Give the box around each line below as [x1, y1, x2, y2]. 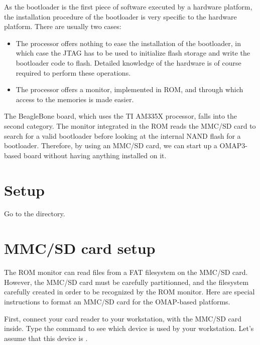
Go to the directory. [4, 208, 65, 219]
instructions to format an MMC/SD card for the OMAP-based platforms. [4, 296, 230, 306]
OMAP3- [219, 140, 247, 151]
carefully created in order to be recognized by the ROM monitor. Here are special [4, 286, 255, 297]
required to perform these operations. [16, 67, 131, 78]
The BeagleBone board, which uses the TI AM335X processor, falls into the [4, 111, 237, 121]
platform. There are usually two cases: [4, 21, 121, 32]
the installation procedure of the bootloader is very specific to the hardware [4, 11, 237, 22]
